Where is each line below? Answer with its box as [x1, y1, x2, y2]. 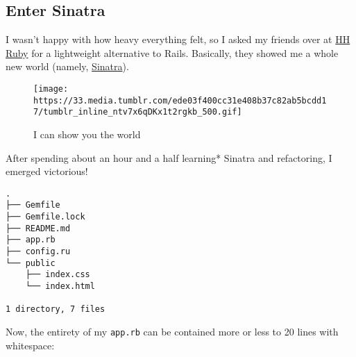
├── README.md [6, 223, 71, 233]
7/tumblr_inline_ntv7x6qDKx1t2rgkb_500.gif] [33, 107, 242, 117]
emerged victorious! [6, 164, 88, 178]
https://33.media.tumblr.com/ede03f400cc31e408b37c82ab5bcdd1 [33, 95, 327, 106]
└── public [6, 258, 56, 268]
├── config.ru [6, 247, 71, 257]
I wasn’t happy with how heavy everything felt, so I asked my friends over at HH [6, 32, 350, 47]
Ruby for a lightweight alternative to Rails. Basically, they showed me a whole [6, 45, 339, 60]
